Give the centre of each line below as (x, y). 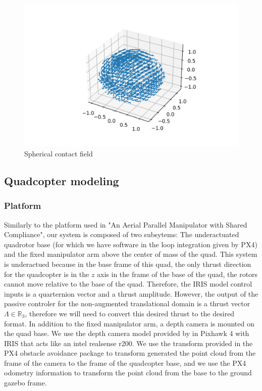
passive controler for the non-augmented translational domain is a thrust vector (127, 303)
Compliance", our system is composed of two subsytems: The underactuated (122, 234)
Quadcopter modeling (62, 180)
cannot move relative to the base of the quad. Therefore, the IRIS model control (128, 284)
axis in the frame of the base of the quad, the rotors (177, 274)
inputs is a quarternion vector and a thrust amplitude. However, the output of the (131, 293)
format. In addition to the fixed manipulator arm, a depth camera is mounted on (129, 323)
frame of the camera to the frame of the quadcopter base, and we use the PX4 (125, 362)
